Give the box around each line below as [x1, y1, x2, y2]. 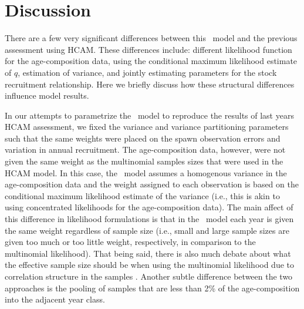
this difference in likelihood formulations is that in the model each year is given [5, 213, 294, 225]
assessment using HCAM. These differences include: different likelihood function [5, 43, 292, 55]
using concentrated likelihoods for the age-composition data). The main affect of [5, 201, 293, 213]
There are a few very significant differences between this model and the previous [5, 32, 298, 44]
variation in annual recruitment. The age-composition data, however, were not [5, 143, 286, 156]
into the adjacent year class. [5, 293, 105, 305]
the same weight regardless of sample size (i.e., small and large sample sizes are [5, 224, 289, 236]
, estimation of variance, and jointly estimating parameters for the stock [18, 66, 277, 78]
